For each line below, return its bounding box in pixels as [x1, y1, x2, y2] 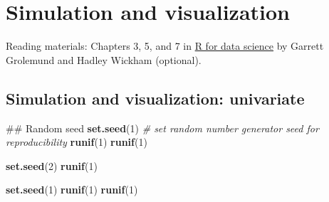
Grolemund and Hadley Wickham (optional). [6, 52, 202, 67]
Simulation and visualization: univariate [6, 87, 305, 109]
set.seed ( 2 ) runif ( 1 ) [6, 158, 98, 173]
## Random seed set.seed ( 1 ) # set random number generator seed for [6, 120, 319, 135]
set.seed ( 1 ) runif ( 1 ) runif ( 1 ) [6, 182, 138, 197]
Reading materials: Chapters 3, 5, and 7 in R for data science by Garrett [6, 38, 324, 53]
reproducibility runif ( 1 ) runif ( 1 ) [6, 134, 147, 149]
